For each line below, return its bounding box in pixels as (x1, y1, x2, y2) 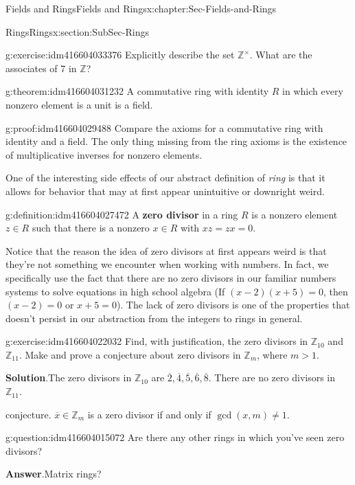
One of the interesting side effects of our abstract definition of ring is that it (5, 170, 325, 185)
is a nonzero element (251, 207, 338, 221)
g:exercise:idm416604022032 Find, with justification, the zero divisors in (5, 334, 308, 348)
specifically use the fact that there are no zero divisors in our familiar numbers (5, 270, 336, 284)
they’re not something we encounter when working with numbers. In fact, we (5, 257, 329, 271)
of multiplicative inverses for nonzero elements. (5, 147, 203, 161)
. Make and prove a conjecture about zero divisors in (19, 347, 241, 361)
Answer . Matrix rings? (5, 466, 102, 481)
